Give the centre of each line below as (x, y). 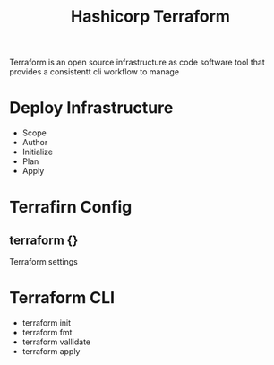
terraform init (47, 323)
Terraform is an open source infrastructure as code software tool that (137, 62)
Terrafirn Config (71, 207)
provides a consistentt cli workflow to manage (94, 72)
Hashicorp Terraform (150, 17)
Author (35, 143)
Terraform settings (43, 262)
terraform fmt (47, 333)
